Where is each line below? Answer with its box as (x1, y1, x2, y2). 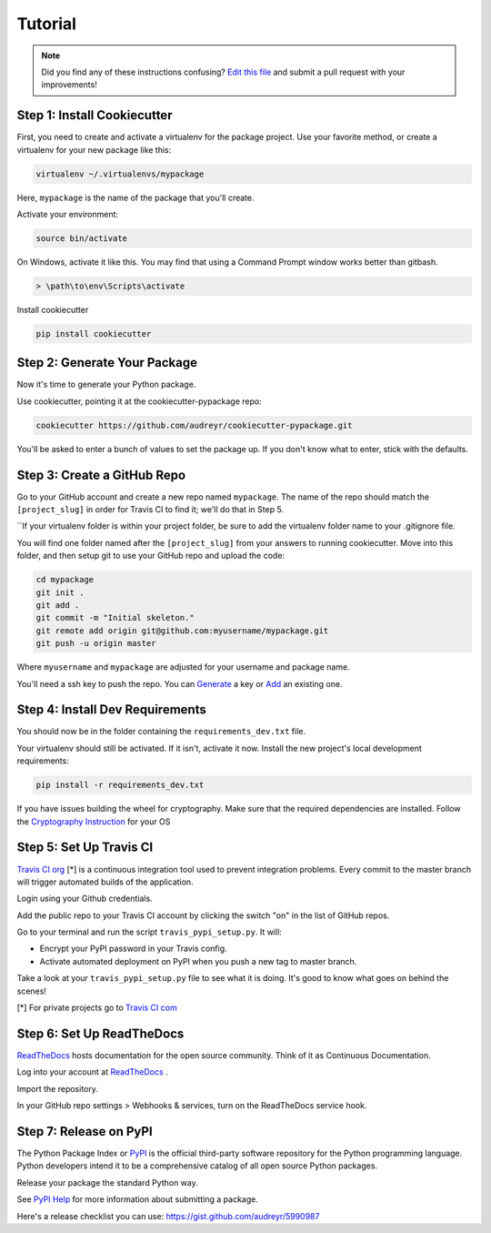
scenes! (16, 985, 47, 996)
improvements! (41, 79, 97, 90)
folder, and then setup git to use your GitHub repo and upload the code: (16, 551, 286, 561)
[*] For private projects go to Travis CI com (16, 1002, 177, 1014)
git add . (35, 601, 80, 610)
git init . (35, 587, 85, 598)
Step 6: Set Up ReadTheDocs (16, 1026, 185, 1041)
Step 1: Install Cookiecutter (16, 107, 173, 123)
